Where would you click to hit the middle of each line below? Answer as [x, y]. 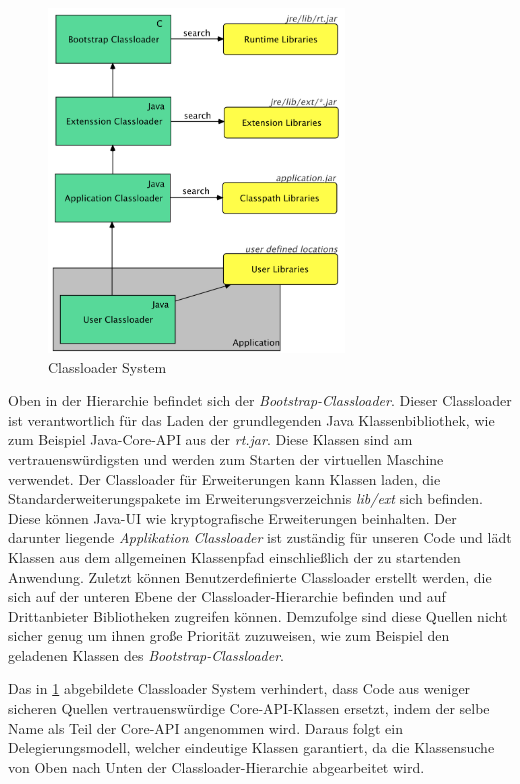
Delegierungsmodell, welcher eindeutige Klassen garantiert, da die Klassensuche [251, 747]
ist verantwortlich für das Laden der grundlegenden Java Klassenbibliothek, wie [251, 419]
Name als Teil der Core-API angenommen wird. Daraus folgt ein [206, 727]
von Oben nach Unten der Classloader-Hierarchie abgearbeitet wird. [216, 766]
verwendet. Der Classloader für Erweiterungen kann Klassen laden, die [224, 478]
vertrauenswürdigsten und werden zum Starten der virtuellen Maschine [226, 458]
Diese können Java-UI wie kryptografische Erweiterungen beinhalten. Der [232, 517]
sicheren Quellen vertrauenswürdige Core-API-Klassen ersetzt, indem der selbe [249, 708]
